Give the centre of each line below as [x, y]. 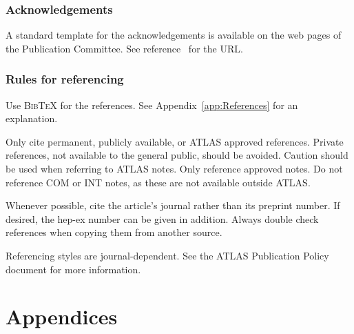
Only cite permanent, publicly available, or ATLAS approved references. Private [175, 141]
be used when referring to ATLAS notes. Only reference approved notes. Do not [174, 168]
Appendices [62, 316]
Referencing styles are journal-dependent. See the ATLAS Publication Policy [167, 255]
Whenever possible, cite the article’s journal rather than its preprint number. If [173, 205]
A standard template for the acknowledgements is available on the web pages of [174, 35]
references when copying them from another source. [114, 232]
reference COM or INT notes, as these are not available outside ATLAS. [158, 182]
